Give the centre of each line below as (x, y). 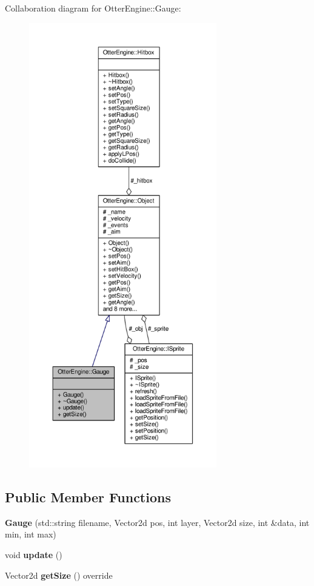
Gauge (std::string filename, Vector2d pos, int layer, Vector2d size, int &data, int (157, 522)
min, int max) (31, 534)
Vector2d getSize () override (59, 575)
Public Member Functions (88, 497)
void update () (34, 554)
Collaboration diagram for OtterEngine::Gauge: (93, 8)
